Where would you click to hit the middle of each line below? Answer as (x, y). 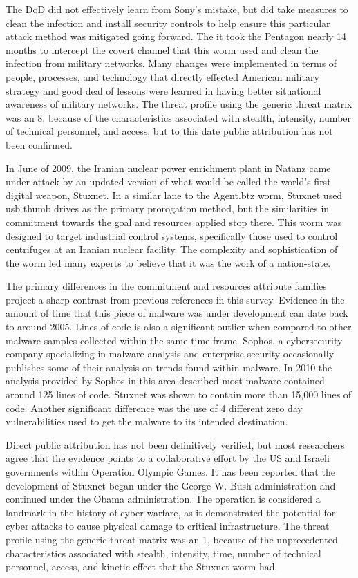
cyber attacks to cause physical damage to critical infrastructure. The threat (168, 526)
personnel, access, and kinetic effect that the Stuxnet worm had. (142, 567)
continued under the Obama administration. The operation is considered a (163, 499)
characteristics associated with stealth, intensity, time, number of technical (163, 553)
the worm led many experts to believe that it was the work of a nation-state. (168, 262)
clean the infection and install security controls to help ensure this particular (168, 22)
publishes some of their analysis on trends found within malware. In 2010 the (169, 367)
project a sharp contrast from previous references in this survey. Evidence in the (175, 299)
